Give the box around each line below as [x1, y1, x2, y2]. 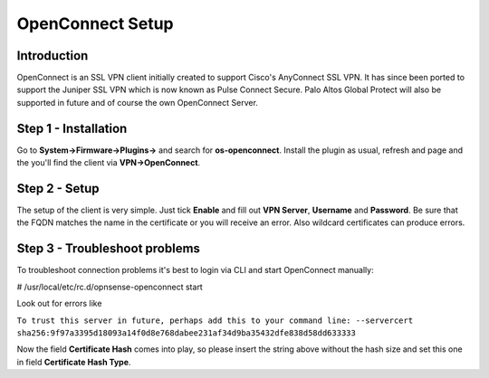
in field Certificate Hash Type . [16, 356, 131, 367]
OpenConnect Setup [16, 14, 174, 33]
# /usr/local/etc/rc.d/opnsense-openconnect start [16, 281, 203, 292]
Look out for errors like [16, 298, 102, 309]
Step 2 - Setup [16, 181, 100, 196]
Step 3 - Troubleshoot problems [16, 241, 201, 257]
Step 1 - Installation [16, 120, 128, 136]
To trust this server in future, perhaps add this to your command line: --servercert [16, 315, 414, 326]
